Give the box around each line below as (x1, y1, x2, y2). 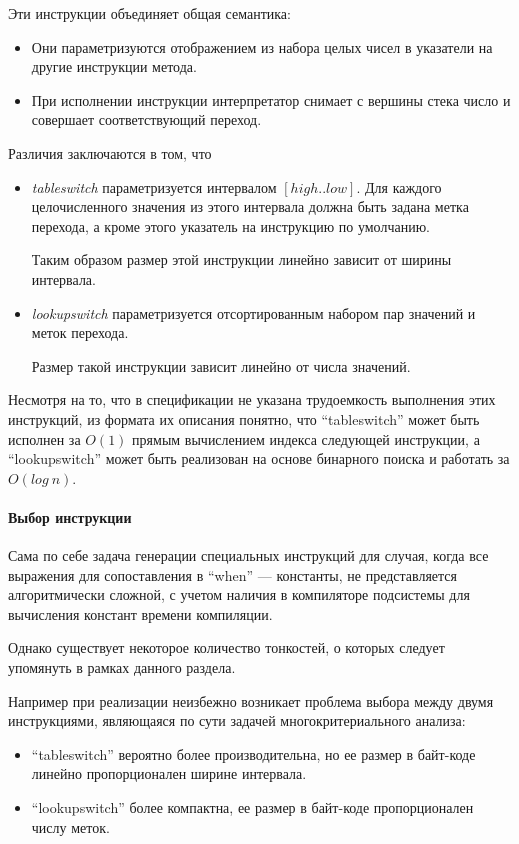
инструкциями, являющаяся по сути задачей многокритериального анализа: (8, 710, 466, 731)
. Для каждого (356, 176, 442, 197)
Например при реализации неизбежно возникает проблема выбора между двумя (8, 690, 494, 711)
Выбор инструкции (8, 506, 132, 527)
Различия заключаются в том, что (8, 142, 212, 163)
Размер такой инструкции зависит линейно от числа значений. (31, 355, 411, 376)
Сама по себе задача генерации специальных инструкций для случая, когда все (8, 545, 489, 566)
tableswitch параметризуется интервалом (31, 176, 277, 197)
